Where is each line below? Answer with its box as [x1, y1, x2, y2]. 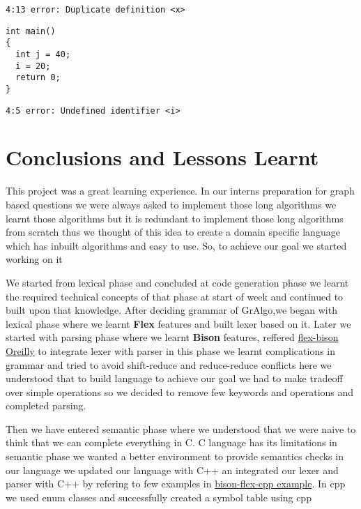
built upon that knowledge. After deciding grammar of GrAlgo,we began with [6, 303, 337, 317]
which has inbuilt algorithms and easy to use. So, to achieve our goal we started [6, 238, 347, 252]
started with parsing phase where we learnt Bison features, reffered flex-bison [6, 330, 339, 344]
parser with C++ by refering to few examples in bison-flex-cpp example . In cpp [6, 476, 346, 491]
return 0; [15, 73, 61, 83]
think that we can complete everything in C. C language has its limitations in [6, 435, 337, 450]
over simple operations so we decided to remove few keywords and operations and [6, 384, 354, 399]
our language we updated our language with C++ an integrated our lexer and [6, 462, 339, 477]
